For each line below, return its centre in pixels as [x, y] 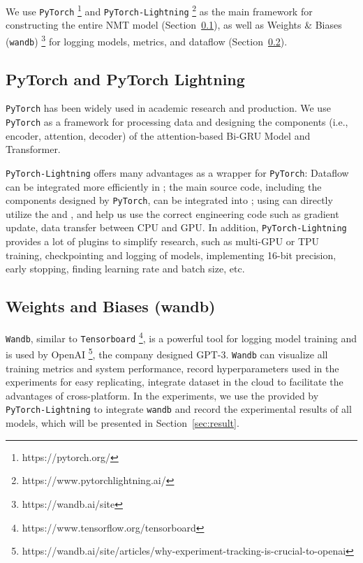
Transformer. [33, 149]
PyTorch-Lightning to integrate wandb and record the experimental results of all [179, 409]
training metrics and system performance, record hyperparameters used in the [172, 368]
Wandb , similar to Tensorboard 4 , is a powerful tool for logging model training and [181, 337]
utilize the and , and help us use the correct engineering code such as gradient [172, 213]
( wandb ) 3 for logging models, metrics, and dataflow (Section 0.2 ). [147, 40]
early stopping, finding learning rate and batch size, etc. [125, 269]
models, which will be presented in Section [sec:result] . [123, 423]
